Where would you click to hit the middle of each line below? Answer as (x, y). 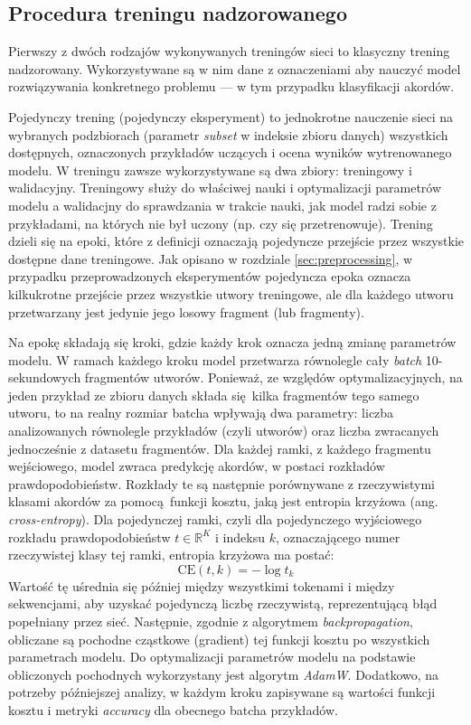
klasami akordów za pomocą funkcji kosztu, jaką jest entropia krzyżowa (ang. (223, 501)
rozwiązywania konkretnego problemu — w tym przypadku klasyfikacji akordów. (231, 86)
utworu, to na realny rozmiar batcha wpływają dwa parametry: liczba (201, 413)
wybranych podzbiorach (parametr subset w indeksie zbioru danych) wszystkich (228, 134)
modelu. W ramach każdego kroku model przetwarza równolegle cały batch (215, 359)
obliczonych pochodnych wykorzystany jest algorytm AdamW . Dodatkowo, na (224, 674)
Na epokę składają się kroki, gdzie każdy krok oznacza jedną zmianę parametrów (232, 342)
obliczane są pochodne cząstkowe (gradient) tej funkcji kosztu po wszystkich (219, 639)
